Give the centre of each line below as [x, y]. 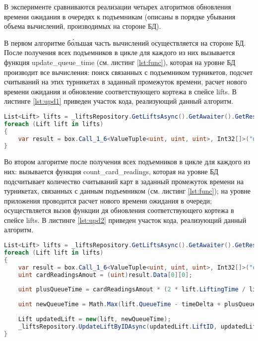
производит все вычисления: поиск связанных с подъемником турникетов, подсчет [129, 72]
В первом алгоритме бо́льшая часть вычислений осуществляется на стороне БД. [125, 42]
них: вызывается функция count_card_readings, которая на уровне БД [111, 171]
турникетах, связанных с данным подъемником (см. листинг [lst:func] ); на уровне [128, 191]
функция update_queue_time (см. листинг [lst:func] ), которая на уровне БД [120, 62]
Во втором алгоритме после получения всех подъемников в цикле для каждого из [127, 162]
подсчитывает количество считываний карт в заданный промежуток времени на [124, 181]
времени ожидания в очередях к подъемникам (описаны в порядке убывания [120, 16]
